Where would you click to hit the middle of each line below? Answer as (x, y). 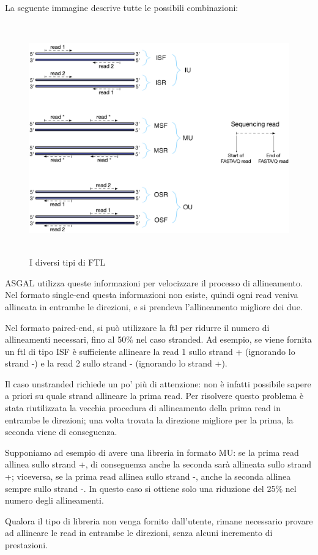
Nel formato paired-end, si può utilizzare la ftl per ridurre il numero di (137, 327)
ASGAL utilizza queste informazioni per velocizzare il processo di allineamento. (154, 282)
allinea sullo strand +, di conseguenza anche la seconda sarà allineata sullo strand (158, 464)
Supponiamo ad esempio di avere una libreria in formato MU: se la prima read (152, 452)
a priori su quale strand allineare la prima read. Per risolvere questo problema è (154, 396)
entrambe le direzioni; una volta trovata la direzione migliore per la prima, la (149, 419)
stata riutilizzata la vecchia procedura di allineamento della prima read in (143, 408)
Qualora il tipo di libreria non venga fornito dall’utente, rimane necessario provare (159, 520)
